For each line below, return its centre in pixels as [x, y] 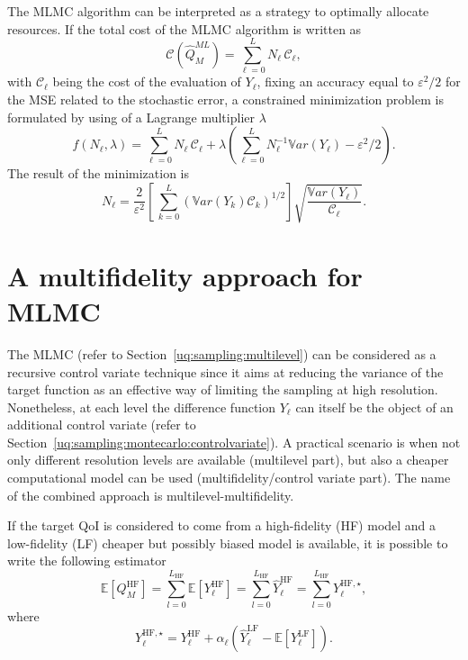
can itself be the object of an [374, 407]
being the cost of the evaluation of [147, 81]
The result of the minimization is [99, 173]
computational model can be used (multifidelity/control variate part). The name [229, 478]
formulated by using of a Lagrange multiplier [131, 117]
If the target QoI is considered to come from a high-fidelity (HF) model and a [222, 525]
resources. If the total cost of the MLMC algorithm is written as [184, 28]
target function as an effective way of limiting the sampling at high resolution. [223, 389]
